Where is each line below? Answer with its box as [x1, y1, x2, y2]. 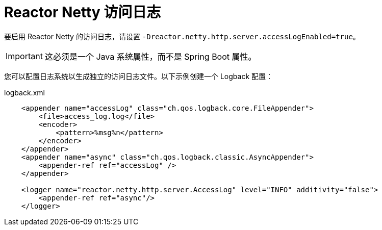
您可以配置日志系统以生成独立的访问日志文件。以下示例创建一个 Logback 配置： [4, 71, 273, 81]
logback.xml [4, 88, 45, 97]
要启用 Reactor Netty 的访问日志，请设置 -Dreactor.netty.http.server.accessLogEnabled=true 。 [4, 32, 360, 41]
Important [6, 50, 43, 61]
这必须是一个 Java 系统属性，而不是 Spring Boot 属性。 [44, 51, 257, 62]
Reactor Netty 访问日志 [4, 4, 161, 21]
